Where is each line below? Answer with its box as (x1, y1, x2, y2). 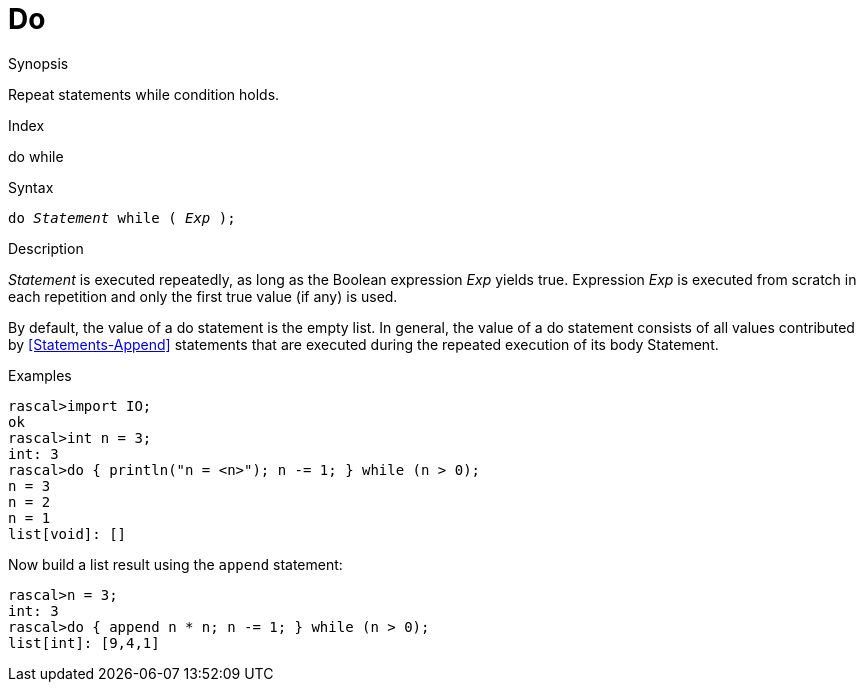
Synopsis (8, 54, 69, 72)
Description (8, 239, 84, 257)
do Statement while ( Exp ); (8, 209, 236, 226)
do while (8, 147, 64, 165)
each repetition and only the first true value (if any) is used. (8, 287, 398, 305)
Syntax (8, 178, 54, 196)
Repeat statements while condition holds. (8, 85, 280, 103)
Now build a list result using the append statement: (8, 555, 343, 573)
